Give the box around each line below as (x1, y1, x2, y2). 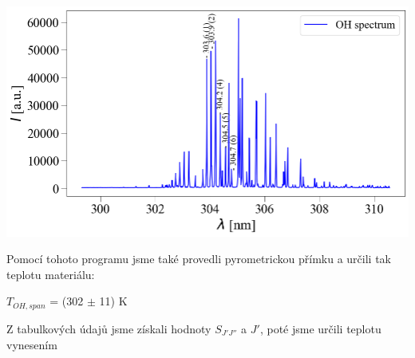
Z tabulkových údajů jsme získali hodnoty (6, 320, 211, 336)
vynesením (6, 336, 57, 352)
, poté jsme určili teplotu (259, 320, 381, 336)
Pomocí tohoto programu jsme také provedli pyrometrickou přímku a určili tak (6, 250, 392, 267)
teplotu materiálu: (6, 266, 95, 282)
